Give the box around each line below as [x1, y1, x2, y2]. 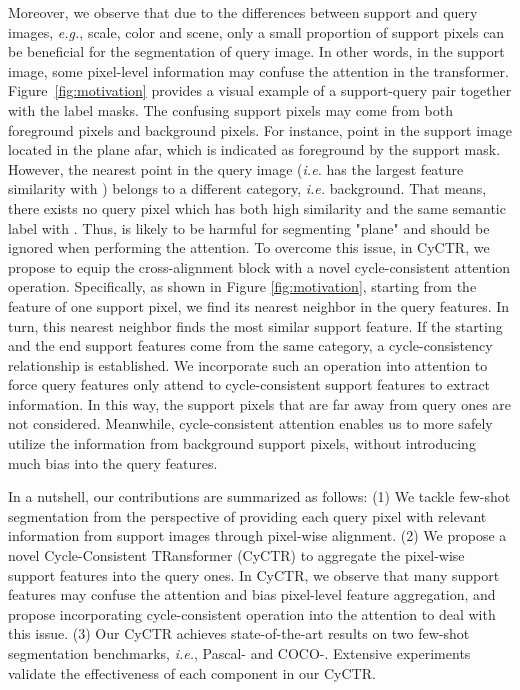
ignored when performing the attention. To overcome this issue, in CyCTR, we [8, 237, 490, 258]
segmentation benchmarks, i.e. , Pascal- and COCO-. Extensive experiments [8, 643, 471, 663]
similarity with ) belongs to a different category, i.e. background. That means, [8, 178, 487, 199]
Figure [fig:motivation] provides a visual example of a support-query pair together [8, 80, 512, 101]
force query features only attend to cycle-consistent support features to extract [8, 374, 491, 395]
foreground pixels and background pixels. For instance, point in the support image [8, 119, 512, 140]
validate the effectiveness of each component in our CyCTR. [8, 662, 376, 683]
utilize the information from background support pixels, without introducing [8, 433, 476, 454]
